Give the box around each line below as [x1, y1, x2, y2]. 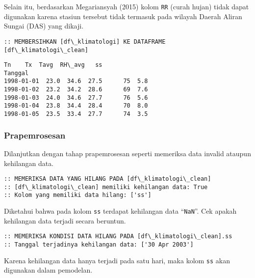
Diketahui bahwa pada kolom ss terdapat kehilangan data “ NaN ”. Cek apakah [4, 206, 237, 216]
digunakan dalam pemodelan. [4, 265, 93, 275]
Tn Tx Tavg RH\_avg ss [4, 61, 102, 69]
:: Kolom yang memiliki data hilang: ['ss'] [4, 192, 152, 199]
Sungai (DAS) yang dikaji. [4, 21, 84, 31]
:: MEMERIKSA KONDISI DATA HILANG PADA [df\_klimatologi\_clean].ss [4, 233, 232, 240]
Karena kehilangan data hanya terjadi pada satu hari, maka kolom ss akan [4, 255, 230, 265]
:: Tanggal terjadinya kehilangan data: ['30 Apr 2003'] [4, 241, 194, 249]
